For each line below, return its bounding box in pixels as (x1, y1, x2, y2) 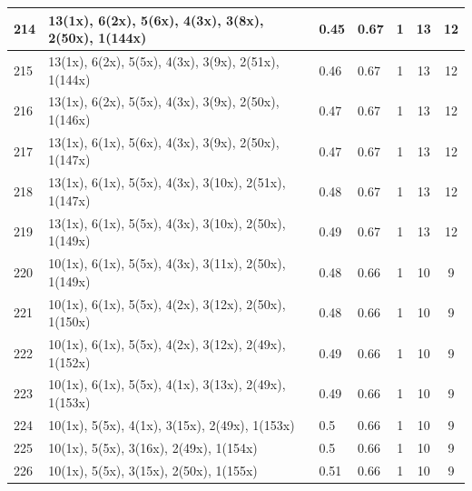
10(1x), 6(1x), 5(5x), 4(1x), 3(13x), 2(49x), (48, 375, 286, 394)
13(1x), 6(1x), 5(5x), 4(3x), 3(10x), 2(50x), (48, 213, 286, 232)
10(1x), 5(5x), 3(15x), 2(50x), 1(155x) (48, 460, 258, 479)
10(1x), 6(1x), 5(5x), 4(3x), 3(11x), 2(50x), (48, 254, 286, 273)
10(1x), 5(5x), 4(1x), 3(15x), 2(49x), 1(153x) (48, 415, 295, 434)
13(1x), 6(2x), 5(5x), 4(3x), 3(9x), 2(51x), (48, 51, 280, 70)
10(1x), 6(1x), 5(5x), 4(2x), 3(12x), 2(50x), (48, 294, 286, 313)
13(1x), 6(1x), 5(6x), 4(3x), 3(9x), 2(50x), (48, 132, 280, 151)
